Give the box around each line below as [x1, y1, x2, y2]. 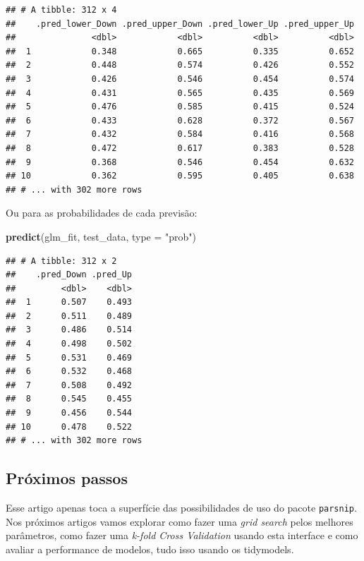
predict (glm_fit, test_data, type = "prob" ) [6, 229, 197, 243]
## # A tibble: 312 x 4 [6, 5, 117, 15]
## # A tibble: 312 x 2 [6, 255, 117, 266]
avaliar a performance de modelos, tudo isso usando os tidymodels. [6, 541, 294, 556]
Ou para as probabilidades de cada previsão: [6, 205, 198, 220]
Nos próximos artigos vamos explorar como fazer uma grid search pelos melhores [6, 514, 353, 529]
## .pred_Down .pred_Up [6, 270, 132, 280]
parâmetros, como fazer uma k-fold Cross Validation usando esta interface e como [6, 528, 358, 543]
